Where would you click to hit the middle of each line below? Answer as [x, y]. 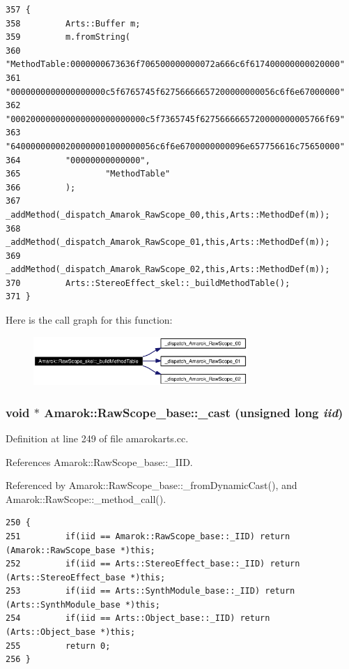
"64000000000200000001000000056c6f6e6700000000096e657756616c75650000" [175, 146]
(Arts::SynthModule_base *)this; [83, 604]
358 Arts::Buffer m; [73, 23]
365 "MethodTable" [88, 174]
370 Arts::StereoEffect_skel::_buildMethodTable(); [148, 283]
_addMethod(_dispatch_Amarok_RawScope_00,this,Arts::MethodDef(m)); [168, 215]
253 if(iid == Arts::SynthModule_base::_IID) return [150, 591]
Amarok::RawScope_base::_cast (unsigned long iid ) [194, 412]
